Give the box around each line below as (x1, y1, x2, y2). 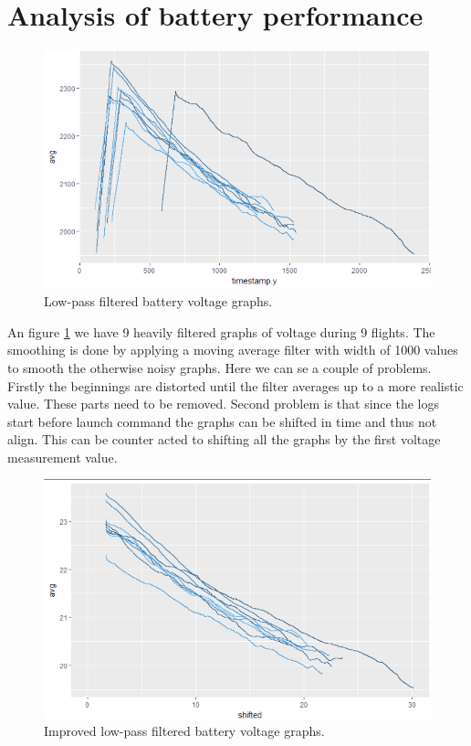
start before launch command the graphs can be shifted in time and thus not (7, 411, 437, 431)
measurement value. (7, 447, 118, 466)
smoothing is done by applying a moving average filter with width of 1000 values (7, 340, 458, 359)
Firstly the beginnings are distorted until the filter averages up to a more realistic (7, 376, 464, 395)
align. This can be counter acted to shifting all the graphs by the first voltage (7, 430, 441, 449)
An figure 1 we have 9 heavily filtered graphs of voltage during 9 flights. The (7, 322, 435, 341)
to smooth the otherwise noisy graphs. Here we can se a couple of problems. (7, 357, 432, 377)
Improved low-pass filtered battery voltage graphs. (44, 721, 325, 741)
